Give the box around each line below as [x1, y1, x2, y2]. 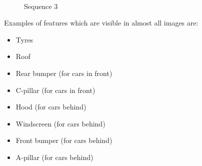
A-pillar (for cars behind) [15, 151, 93, 162]
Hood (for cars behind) [15, 101, 86, 112]
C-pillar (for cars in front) [15, 84, 95, 95]
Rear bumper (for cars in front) [15, 67, 112, 78]
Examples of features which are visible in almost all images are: [4, 17, 198, 28]
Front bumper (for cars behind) [15, 135, 112, 145]
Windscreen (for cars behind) [15, 118, 105, 128]
